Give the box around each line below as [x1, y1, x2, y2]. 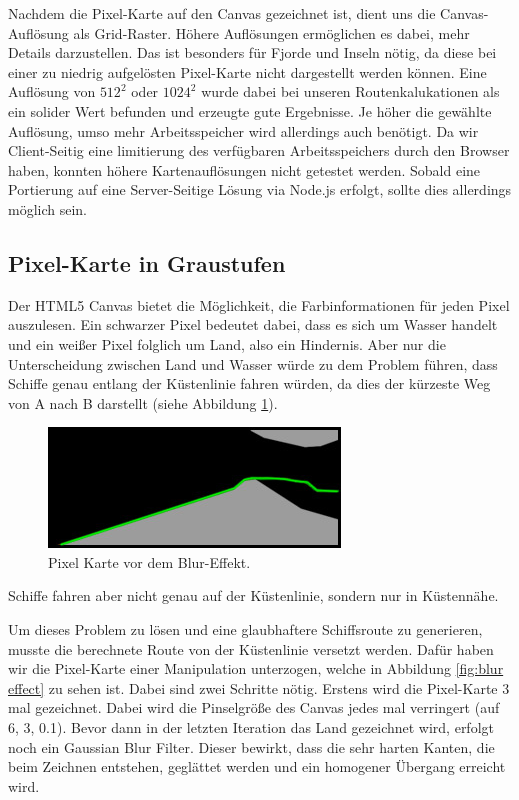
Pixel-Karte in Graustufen [8, 247, 286, 278]
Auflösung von [8, 81, 96, 102]
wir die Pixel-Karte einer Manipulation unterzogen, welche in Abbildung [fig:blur [8, 658, 504, 679]
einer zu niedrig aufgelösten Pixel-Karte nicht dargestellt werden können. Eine [8, 61, 487, 82]
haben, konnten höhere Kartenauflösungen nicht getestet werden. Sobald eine [8, 159, 481, 180]
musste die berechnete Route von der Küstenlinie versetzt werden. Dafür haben [8, 638, 494, 659]
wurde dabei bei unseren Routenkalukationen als [201, 81, 500, 102]
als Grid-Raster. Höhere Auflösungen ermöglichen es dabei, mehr [73, 22, 470, 43]
